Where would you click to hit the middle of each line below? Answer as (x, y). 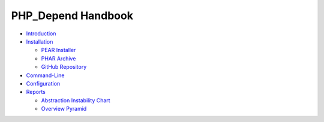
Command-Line (46, 75)
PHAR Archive (58, 58)
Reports (36, 92)
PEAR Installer (58, 50)
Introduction (41, 33)
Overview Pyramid (64, 109)
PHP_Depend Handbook (72, 16)
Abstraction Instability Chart (76, 100)
